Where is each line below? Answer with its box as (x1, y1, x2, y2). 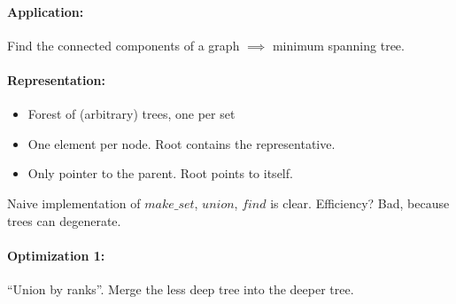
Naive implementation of (7, 193, 141, 212)
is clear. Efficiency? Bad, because (270, 193, 450, 212)
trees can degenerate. (7, 211, 121, 230)
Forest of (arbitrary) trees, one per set (27, 105, 236, 123)
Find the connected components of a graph (7, 35, 240, 54)
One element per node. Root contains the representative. (27, 134, 336, 152)
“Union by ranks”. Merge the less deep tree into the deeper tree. (7, 279, 354, 298)
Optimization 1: (7, 246, 105, 264)
